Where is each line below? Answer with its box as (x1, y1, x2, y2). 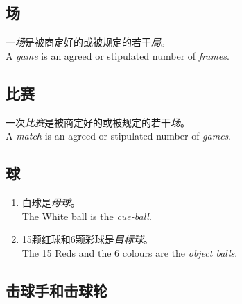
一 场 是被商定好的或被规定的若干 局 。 (6, 35, 171, 49)
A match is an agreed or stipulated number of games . (6, 128, 232, 143)
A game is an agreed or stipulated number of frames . (6, 48, 230, 62)
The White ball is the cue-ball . (21, 208, 152, 223)
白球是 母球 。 (21, 194, 80, 209)
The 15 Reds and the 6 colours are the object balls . (21, 245, 238, 260)
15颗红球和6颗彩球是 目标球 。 (21, 232, 153, 246)
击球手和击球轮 (6, 279, 107, 301)
